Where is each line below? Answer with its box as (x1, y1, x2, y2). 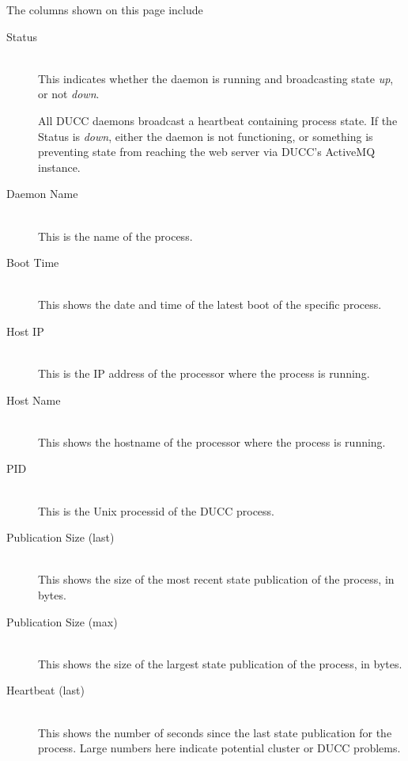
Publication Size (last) (6, 529, 115, 546)
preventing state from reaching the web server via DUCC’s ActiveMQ (38, 143, 376, 160)
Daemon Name (6, 185, 78, 202)
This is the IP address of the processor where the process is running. (38, 365, 370, 382)
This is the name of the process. (38, 227, 193, 244)
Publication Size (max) (6, 613, 118, 630)
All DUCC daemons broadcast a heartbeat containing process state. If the (38, 112, 398, 128)
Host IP (6, 322, 44, 339)
